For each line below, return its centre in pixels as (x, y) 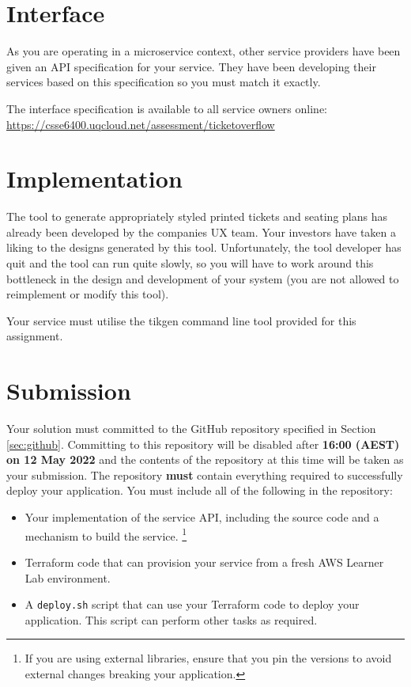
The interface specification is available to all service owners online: (167, 108)
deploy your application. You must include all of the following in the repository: (200, 490)
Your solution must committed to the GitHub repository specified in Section (191, 429)
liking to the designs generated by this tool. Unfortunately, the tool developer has (204, 247)
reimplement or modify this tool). (88, 294)
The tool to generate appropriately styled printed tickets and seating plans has (197, 216)
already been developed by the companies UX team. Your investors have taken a (202, 232)
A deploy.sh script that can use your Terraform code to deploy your (192, 604)
